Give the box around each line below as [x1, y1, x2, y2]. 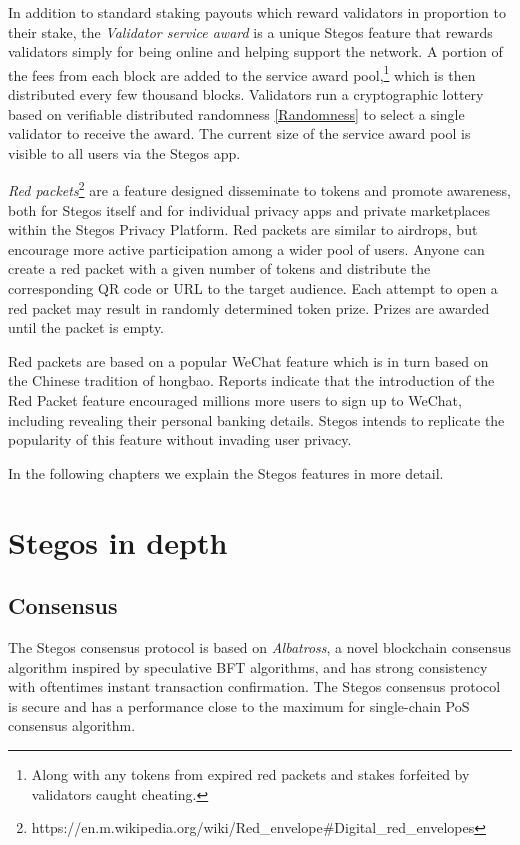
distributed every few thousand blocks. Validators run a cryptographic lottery [8, 84, 484, 105]
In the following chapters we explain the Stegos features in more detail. [8, 462, 444, 483]
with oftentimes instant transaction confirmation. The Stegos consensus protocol [8, 676, 501, 697]
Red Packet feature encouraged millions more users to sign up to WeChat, [8, 390, 462, 410]
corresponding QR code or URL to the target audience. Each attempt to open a [8, 278, 498, 299]
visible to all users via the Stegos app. [8, 142, 241, 163]
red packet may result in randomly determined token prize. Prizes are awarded [8, 297, 490, 318]
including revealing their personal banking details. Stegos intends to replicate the [8, 409, 505, 430]
